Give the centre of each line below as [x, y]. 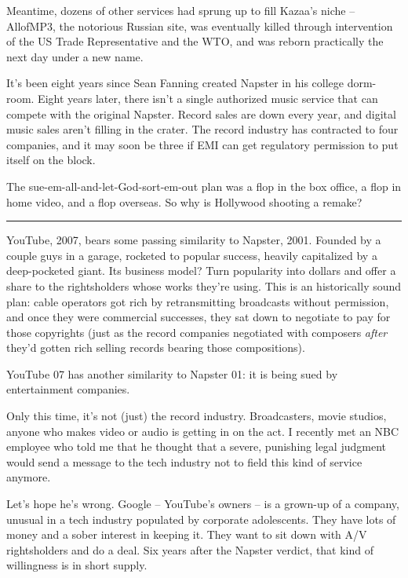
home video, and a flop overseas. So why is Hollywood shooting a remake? [184, 201]
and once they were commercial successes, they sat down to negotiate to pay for [199, 317]
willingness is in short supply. [77, 565]
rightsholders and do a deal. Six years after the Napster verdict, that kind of [190, 549]
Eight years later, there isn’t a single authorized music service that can [208, 98]
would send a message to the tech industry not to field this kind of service [184, 461]
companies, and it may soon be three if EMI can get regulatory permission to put [202, 144]
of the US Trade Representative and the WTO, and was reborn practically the [195, 41]
